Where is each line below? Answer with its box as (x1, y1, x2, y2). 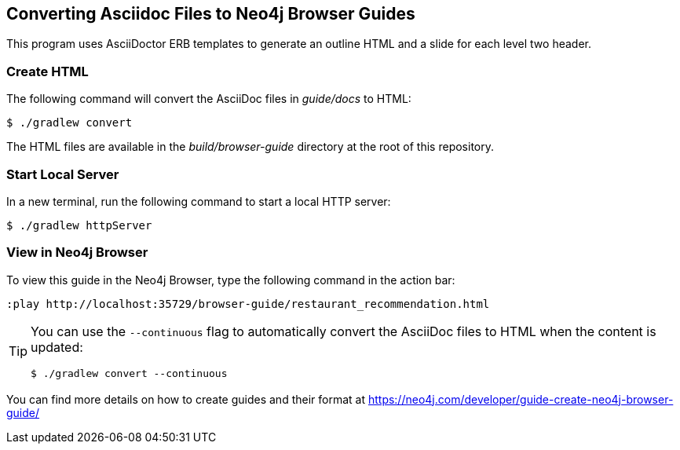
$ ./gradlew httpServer (6, 218, 152, 232)
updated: (31, 338, 83, 355)
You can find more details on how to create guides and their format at (6, 392, 365, 406)
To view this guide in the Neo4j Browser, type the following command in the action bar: (6, 273, 455, 287)
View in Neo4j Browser (6, 244, 148, 261)
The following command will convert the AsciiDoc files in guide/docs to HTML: (6, 92, 411, 106)
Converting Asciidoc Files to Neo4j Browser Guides (6, 4, 415, 24)
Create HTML (6, 63, 89, 79)
